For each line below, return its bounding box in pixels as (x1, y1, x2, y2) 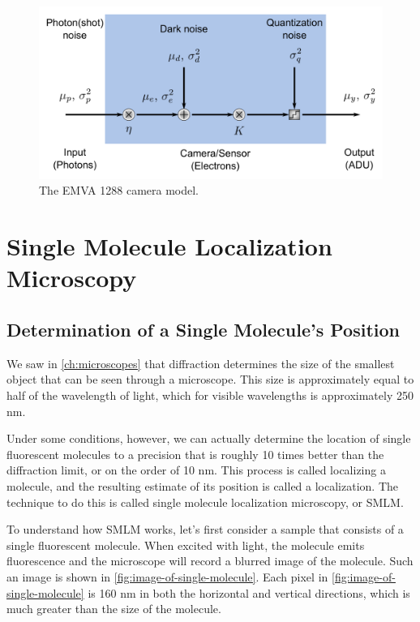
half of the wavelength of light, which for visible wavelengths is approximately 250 (6, 386, 414, 403)
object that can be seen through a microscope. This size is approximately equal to (6, 371, 414, 388)
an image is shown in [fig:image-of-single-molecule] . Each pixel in (6, 568, 328, 585)
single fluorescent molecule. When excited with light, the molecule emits (6, 536, 365, 553)
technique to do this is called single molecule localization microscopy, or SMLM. (6, 493, 404, 510)
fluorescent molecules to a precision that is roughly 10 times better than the (6, 445, 384, 462)
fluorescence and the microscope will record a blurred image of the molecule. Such (6, 552, 414, 569)
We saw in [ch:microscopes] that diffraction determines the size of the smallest (6, 354, 395, 371)
